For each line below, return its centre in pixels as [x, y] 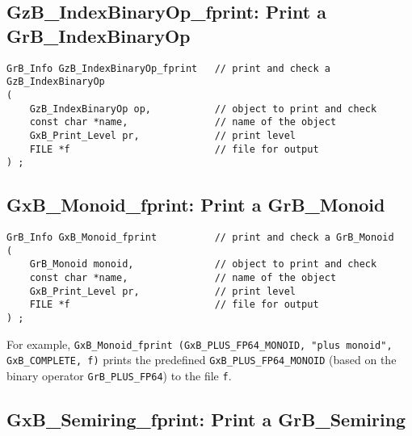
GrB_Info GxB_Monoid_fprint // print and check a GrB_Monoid [200, 238]
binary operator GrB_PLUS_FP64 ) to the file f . [119, 375]
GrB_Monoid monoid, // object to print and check [203, 264]
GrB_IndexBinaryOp [99, 35]
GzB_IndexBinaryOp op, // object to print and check [203, 109]
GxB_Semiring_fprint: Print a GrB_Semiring [206, 419]
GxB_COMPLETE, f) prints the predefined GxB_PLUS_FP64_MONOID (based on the [202, 360]
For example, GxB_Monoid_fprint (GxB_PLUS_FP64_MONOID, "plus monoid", [200, 344]
